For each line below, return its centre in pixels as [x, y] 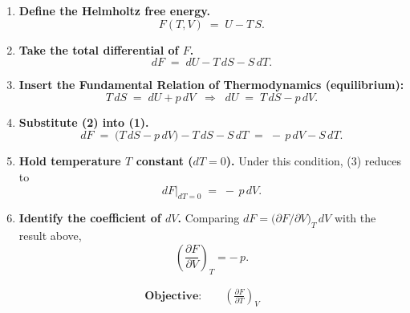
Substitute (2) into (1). [84, 122]
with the [355, 218]
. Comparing [209, 218]
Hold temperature [70, 161]
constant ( [164, 161]
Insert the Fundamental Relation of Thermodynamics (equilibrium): [211, 85]
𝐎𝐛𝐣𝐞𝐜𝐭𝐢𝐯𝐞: [173, 296]
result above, [50, 236]
